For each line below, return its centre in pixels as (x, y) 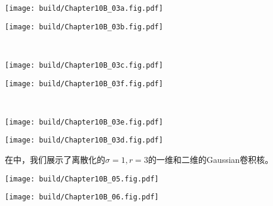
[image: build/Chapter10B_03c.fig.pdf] (84, 65)
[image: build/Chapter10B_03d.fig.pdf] (84, 140)
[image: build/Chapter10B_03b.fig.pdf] (84, 27)
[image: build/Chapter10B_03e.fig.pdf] (84, 122)
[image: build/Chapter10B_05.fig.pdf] (82, 179)
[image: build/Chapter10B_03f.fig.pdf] (84, 84)
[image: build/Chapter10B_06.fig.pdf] (82, 197)
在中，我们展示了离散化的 (55, 160)
